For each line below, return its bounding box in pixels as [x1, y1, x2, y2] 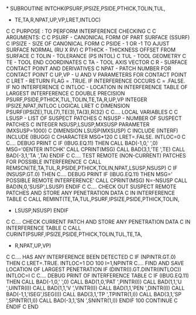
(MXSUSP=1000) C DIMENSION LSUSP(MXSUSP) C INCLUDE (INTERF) [6, 127, 178, 134]
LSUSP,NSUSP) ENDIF [14, 207, 69, 214]
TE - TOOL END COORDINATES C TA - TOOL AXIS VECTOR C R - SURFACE [6, 59, 188, 66]
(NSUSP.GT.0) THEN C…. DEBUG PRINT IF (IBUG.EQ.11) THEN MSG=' [6, 171, 173, 177]
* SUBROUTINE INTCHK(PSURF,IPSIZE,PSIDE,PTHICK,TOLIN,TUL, [6, 5, 166, 12]
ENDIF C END [6, 303, 39, 310]
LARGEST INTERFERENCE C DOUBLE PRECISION [6, 90, 125, 97]
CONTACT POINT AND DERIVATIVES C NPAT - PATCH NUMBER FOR [6, 65, 171, 72]
